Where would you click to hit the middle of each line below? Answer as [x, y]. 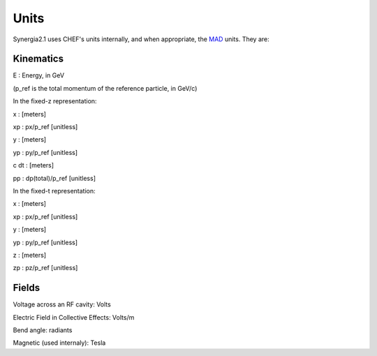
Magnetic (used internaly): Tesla [59, 343]
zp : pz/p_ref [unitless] [45, 268]
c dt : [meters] [34, 165]
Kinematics [38, 59]
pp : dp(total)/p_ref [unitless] [54, 178]
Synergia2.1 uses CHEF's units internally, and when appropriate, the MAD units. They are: [141, 39]
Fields [27, 288]
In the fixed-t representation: [54, 191]
